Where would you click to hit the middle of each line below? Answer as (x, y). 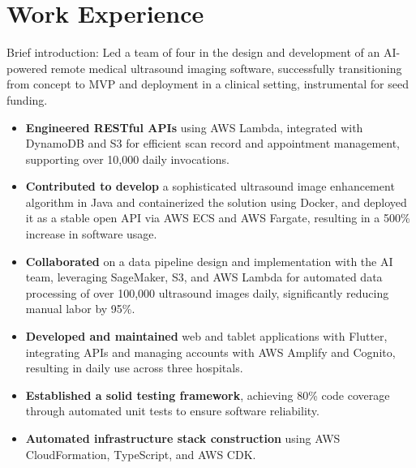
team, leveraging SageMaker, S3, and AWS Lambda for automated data (204, 277)
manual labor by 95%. (80, 309)
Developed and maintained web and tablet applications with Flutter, (206, 336)
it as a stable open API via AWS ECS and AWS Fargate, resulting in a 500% (218, 218)
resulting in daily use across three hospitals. (134, 368)
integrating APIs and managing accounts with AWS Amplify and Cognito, (210, 352)
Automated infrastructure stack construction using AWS (183, 438)
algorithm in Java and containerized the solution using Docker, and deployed (216, 202)
